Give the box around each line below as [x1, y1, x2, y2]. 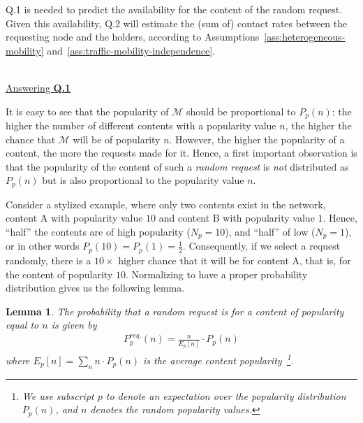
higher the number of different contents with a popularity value [6, 118, 276, 133]
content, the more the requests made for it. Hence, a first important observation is [6, 145, 357, 160]
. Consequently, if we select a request [182, 238, 341, 253]
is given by [51, 317, 97, 332]
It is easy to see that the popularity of [6, 103, 169, 118]
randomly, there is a [6, 252, 91, 267]
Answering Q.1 [6, 80, 71, 94]
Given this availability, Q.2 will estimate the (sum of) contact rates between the [6, 15, 348, 30]
